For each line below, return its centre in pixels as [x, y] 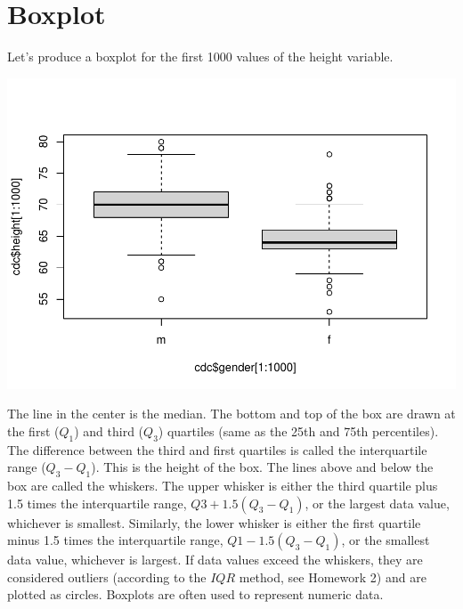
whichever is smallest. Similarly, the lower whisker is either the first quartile [214, 522]
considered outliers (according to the [107, 577]
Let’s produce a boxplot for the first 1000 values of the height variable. [200, 57]
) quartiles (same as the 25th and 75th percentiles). [298, 430]
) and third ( [109, 430]
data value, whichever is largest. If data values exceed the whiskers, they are [215, 560]
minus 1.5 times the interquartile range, [115, 540]
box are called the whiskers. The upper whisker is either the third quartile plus [223, 486]
